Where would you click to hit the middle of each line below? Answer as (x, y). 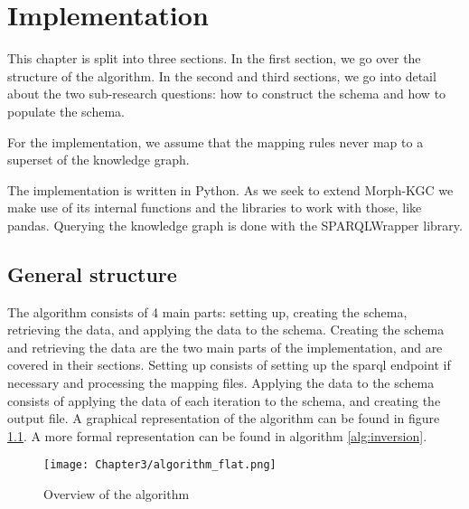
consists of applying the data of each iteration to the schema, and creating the (224, 400)
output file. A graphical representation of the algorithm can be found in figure (224, 418)
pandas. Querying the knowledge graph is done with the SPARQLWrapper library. (235, 225)
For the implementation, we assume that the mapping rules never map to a (216, 141)
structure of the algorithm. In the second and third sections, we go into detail (222, 75)
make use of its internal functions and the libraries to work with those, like (215, 207)
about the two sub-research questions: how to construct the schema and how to (227, 94)
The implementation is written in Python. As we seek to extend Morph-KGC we (230, 189)
